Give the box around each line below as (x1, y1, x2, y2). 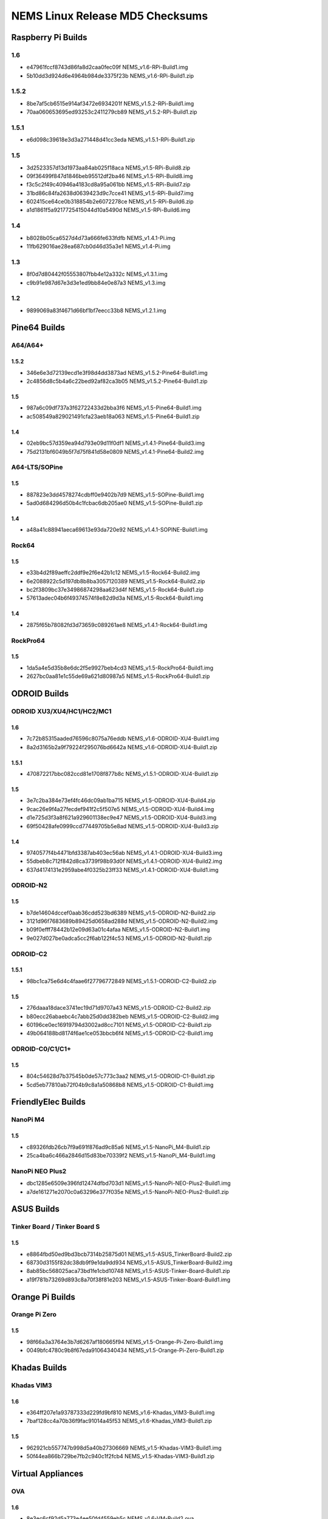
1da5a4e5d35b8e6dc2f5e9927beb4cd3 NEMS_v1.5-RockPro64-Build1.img (26, 664, 214, 671)
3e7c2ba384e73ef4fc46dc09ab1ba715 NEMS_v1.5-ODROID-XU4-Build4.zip (26, 797, 216, 804)
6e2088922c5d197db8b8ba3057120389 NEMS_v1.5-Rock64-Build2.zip (26, 577, 205, 585)
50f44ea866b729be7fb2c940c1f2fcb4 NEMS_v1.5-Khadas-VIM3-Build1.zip (26, 1453, 215, 1460)
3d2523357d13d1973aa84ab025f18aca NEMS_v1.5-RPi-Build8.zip (26, 164, 191, 171)
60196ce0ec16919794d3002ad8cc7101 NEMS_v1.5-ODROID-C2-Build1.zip (26, 1021, 212, 1028)
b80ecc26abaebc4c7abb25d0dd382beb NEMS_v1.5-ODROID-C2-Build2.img (26, 1012, 219, 1020)
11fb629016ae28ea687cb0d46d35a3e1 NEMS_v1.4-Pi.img (26, 243, 171, 250)
